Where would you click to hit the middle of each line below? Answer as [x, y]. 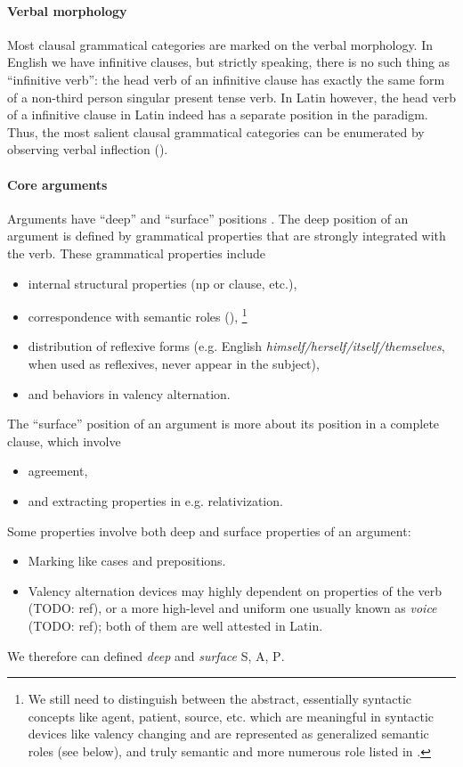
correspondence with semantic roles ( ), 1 [138, 315]
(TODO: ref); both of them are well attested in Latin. [175, 625]
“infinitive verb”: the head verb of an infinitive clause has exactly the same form [226, 79]
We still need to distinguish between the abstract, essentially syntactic [220, 699]
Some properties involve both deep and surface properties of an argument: [209, 530]
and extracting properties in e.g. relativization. [155, 500]
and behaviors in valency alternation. [129, 393]
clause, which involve [64, 441]
